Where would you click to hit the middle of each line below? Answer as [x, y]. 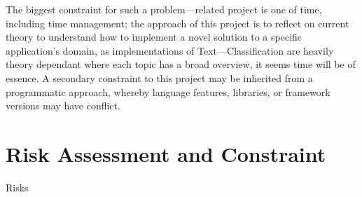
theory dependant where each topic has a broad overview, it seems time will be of [181, 64]
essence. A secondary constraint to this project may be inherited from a [159, 77]
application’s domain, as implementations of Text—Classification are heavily [170, 50]
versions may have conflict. [63, 106]
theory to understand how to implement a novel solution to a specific [154, 37]
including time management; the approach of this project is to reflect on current [177, 23]
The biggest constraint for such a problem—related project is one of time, [164, 9]
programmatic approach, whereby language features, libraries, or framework [168, 91]
